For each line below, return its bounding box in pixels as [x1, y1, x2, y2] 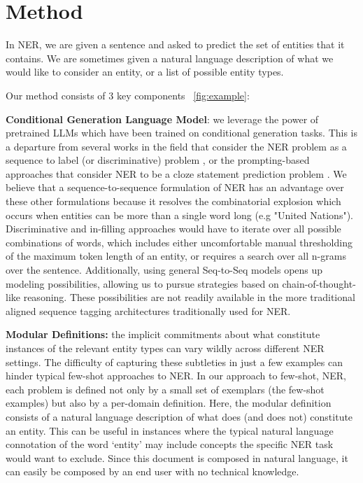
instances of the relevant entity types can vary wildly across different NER [6, 341, 325, 355]
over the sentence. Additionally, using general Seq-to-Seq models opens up [6, 262, 323, 277]
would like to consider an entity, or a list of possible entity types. [6, 64, 284, 79]
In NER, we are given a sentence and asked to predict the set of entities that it [6, 37, 345, 52]
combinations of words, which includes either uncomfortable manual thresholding [6, 234, 353, 249]
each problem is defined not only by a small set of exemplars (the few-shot [6, 381, 325, 396]
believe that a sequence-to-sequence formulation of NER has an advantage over [6, 180, 344, 195]
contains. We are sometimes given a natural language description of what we [6, 50, 334, 65]
